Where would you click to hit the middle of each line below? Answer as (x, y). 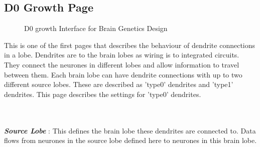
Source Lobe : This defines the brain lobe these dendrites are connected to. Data (130, 130)
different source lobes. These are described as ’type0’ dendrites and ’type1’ (119, 84)
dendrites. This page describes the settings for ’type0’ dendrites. (103, 94)
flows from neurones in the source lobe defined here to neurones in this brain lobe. (131, 140)
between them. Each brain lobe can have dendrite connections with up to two (123, 74)
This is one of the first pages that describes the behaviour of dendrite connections (130, 45)
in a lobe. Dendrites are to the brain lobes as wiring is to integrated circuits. (122, 55)
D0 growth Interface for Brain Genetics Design (96, 28)
